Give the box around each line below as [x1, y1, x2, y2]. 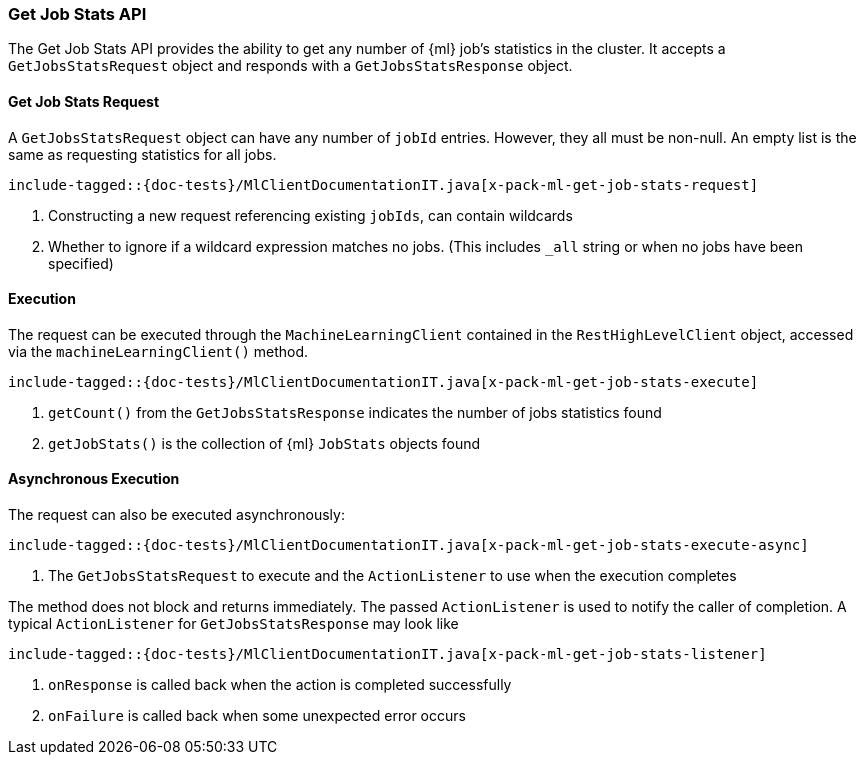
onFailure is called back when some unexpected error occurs [48, 707, 466, 725]
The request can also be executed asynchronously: [8, 506, 345, 524]
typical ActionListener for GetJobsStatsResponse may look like [8, 615, 459, 633]
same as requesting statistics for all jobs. [8, 145, 277, 163]
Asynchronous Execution [8, 470, 180, 488]
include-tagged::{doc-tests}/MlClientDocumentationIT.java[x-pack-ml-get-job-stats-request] [8, 176, 759, 193]
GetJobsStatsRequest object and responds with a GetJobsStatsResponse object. [8, 57, 573, 75]
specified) [48, 254, 114, 272]
